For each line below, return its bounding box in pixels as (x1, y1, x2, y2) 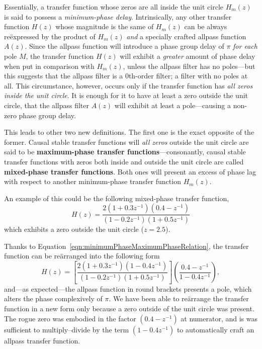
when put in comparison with (4, 60, 95, 71)
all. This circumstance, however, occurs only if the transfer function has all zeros (4, 80, 253, 91)
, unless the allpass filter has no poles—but (123, 60, 255, 71)
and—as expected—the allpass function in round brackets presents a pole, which (4, 283, 252, 294)
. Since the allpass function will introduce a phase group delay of (25, 41, 224, 51)
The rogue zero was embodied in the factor (4, 313, 136, 323)
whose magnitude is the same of (55, 21, 154, 32)
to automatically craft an (177, 324, 254, 334)
